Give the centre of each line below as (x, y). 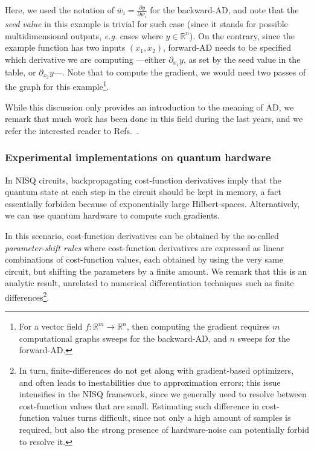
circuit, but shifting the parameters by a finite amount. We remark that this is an (156, 271)
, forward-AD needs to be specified (227, 47)
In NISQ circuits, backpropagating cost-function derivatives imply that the (143, 180)
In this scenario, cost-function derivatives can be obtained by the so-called (142, 236)
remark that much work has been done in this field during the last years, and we (154, 119)
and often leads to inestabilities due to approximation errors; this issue (150, 382)
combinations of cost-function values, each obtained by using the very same (144, 259)
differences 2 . (27, 296)
